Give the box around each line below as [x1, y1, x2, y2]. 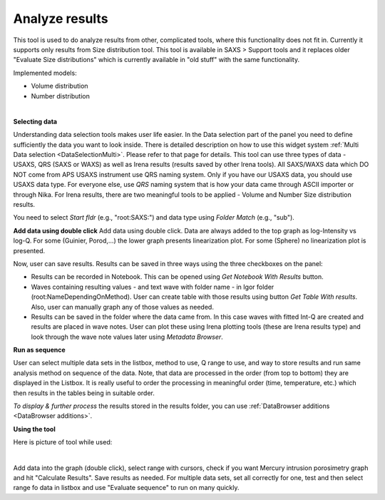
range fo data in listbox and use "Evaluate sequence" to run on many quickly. [13, 484, 240, 492]
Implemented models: [13, 68, 78, 77]
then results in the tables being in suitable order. [13, 389, 155, 397]
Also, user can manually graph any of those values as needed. [31, 302, 214, 311]
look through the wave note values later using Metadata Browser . [31, 332, 224, 341]
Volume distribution [31, 82, 88, 91]
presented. [13, 246, 46, 255]
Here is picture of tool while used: [13, 438, 113, 447]
